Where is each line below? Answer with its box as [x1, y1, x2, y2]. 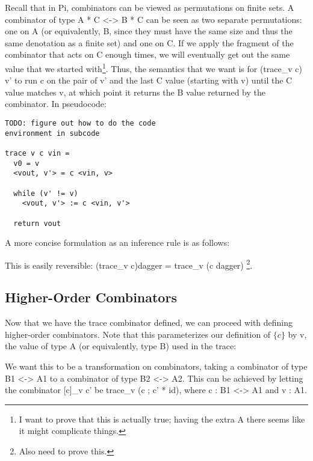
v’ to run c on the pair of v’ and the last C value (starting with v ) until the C [5, 74, 293, 87]
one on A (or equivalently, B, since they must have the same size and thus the [5, 25, 293, 37]
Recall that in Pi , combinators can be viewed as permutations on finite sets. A [5, 1, 294, 13]
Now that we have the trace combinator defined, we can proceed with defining [5, 316, 293, 329]
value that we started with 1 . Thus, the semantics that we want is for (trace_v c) [5, 60, 302, 75]
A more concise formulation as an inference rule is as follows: [5, 236, 230, 249]
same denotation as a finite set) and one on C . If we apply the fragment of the [5, 36, 294, 49]
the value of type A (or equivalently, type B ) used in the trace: [5, 340, 237, 352]
